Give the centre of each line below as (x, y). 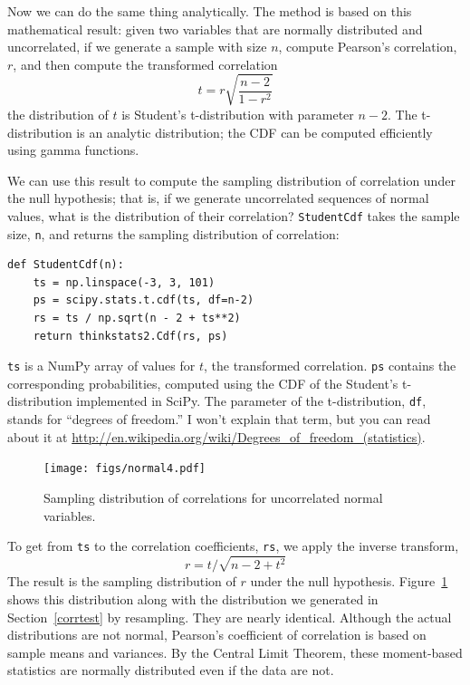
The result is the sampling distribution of (122, 581)
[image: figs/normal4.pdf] (125, 469)
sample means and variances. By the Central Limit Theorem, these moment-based (235, 652)
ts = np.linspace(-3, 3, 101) (124, 282)
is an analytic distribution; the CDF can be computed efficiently (254, 132)
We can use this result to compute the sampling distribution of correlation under (231, 180)
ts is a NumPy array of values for (101, 366)
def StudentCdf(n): (66, 265)
